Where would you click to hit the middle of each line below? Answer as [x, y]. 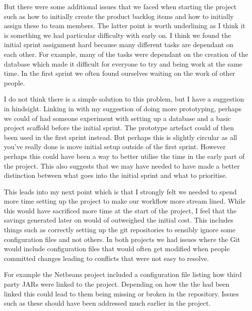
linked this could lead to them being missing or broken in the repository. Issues [122, 293]
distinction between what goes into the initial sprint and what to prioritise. [116, 175]
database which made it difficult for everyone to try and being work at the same [123, 63]
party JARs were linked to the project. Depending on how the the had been [117, 284]
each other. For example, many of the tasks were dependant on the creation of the [126, 54]
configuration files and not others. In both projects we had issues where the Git [122, 239]
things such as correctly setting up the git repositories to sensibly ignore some [120, 230]
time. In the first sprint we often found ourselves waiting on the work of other [120, 73]
